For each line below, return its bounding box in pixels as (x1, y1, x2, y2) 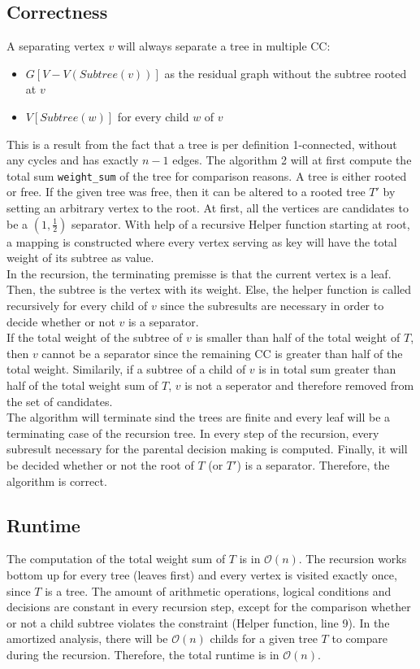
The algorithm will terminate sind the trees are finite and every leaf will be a (6, 409, 391, 426)
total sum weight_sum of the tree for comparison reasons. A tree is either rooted (6, 167, 407, 184)
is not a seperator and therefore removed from (184, 376, 414, 393)
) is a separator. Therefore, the (236, 456, 390, 473)
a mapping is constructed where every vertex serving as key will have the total (6, 233, 397, 250)
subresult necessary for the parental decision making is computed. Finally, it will (6, 440, 408, 457)
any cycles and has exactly (6, 151, 139, 168)
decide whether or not (6, 313, 115, 330)
